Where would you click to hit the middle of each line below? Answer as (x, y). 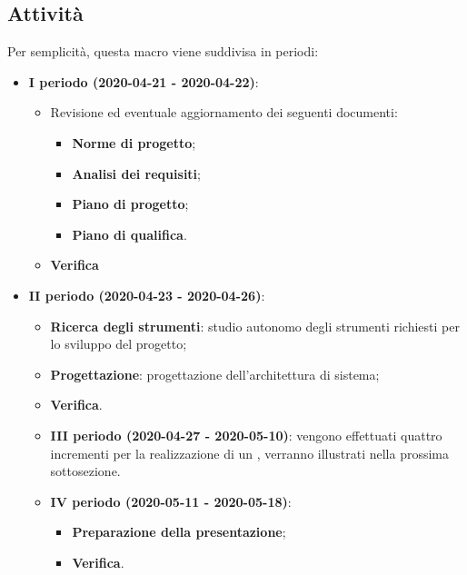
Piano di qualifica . (129, 234)
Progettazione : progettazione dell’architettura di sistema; (215, 374)
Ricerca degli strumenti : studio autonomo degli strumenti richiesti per (255, 326)
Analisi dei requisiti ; (136, 173)
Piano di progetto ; (130, 204)
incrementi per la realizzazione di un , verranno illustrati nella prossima (250, 453)
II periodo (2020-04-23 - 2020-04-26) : (147, 295)
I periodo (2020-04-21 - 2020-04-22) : (144, 81)
